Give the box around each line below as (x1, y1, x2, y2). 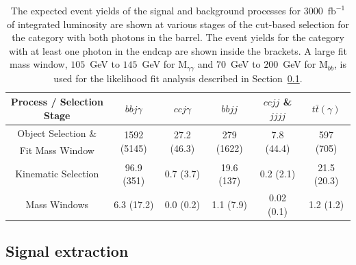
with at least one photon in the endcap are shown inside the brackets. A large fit (9, 43, 347, 58)
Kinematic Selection (15, 166, 99, 181)
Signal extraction (5, 240, 129, 262)
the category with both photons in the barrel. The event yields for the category (12, 30, 344, 45)
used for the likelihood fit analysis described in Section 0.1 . (53, 71, 303, 85)
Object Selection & (17, 125, 97, 140)
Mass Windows (25, 197, 89, 211)
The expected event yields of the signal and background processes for (10, 3, 301, 17)
